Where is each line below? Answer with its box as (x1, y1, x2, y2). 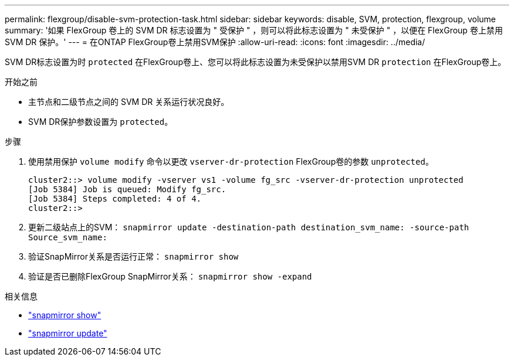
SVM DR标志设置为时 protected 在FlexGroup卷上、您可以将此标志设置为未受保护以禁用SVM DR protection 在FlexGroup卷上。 (5, 57, 506, 67)
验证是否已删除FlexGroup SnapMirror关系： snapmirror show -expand (28, 271, 312, 281)
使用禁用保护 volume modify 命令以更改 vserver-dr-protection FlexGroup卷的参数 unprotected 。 (28, 156, 434, 166)
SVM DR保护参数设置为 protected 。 (28, 117, 173, 127)
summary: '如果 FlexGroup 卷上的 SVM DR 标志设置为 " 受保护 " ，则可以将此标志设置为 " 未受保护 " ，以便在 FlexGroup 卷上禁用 (5, 25, 503, 35)
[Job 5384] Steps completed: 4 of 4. (28, 194, 202, 203)
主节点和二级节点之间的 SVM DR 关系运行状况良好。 (28, 97, 229, 107)
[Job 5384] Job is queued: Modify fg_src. (28, 185, 226, 194)
